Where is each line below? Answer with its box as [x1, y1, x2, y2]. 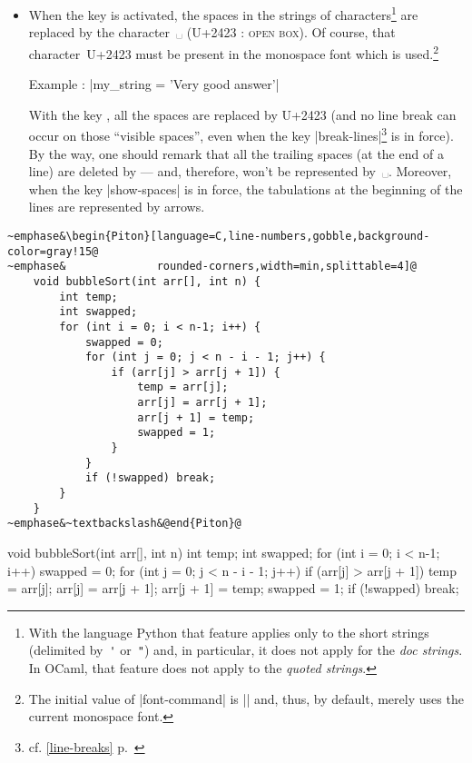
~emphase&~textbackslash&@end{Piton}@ [7, 517, 241, 530]
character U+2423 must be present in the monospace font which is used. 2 [28, 41, 438, 63]
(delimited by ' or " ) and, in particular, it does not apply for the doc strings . [28, 640, 463, 659]
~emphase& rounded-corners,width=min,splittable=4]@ [7, 260, 418, 273]
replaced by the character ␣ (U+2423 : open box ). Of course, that [28, 23, 396, 42]
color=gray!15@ [7, 244, 99, 258]
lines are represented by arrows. [28, 197, 205, 216]
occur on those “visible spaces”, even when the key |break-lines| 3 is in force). [28, 124, 454, 144]
